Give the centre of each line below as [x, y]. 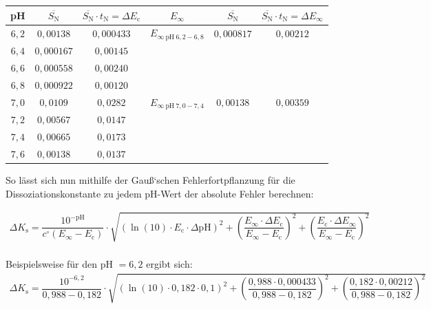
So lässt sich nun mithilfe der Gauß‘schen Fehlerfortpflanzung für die [150, 180]
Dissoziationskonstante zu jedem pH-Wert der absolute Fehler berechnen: [160, 193]
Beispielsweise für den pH [60, 264]
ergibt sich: [169, 264]
